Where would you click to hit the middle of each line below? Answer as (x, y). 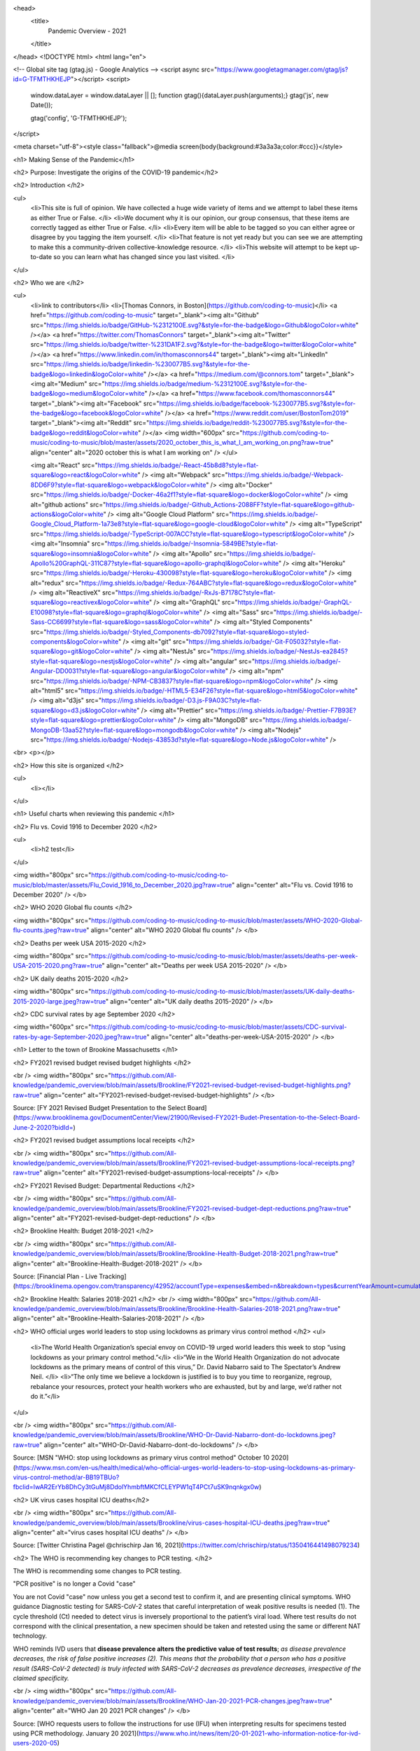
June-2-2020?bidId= (43, 1127)
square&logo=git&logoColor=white (80, 651)
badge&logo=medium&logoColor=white (87, 394)
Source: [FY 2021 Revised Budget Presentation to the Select (99, 1108)
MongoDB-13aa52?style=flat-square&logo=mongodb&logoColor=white (133, 730)
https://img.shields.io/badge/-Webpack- (286, 475)
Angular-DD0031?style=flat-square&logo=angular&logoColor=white (128, 671)
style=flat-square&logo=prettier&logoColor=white (102, 720)
